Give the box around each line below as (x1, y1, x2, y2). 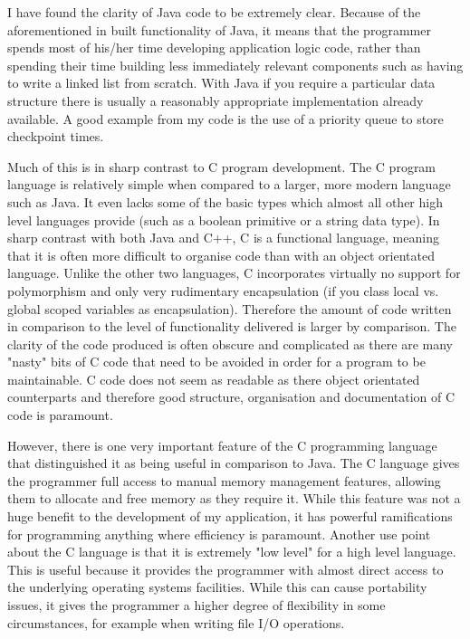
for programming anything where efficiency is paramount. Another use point (7, 524, 431, 543)
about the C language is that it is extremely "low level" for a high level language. (7, 542, 456, 561)
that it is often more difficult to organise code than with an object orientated (7, 245, 435, 264)
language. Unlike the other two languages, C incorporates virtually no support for (7, 263, 461, 282)
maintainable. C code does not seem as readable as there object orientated (7, 369, 420, 388)
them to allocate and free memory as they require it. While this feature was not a (7, 489, 461, 508)
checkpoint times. (7, 127, 104, 146)
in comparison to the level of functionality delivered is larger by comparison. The (7, 317, 456, 336)
